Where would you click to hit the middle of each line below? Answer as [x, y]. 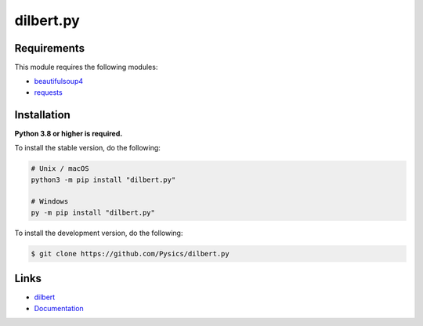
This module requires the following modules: [86, 67]
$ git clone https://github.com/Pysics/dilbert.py [130, 254]
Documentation [59, 308]
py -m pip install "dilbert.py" [93, 212]
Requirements [50, 48]
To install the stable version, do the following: [87, 148]
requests [48, 92]
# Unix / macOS [60, 169]
